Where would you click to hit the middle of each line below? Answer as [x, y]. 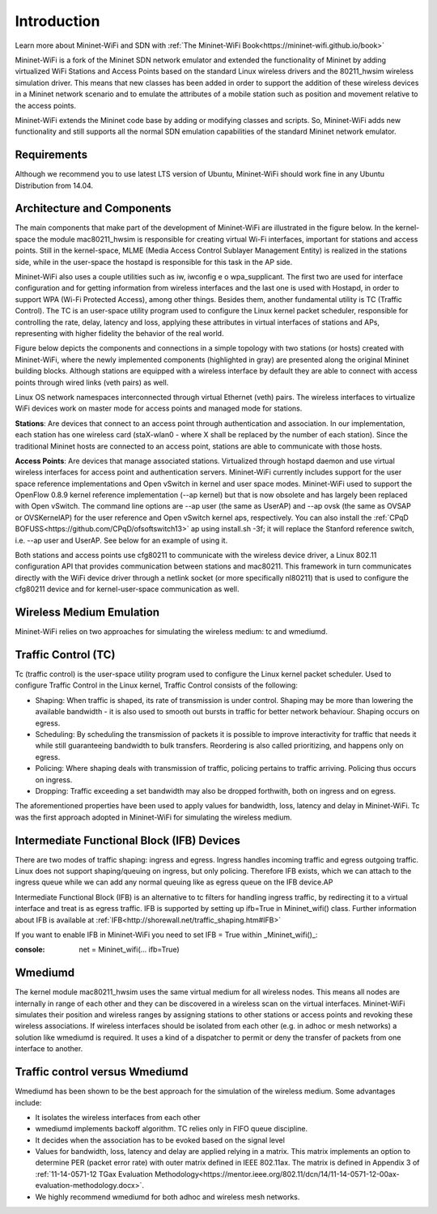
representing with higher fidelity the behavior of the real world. [119, 333]
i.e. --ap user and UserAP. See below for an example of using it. [121, 540]
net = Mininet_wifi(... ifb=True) [129, 950]
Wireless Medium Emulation [87, 613]
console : [30, 950]
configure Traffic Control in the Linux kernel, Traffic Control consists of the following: [157, 685]
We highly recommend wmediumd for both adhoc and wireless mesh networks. [168, 1197]
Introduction [57, 21]
